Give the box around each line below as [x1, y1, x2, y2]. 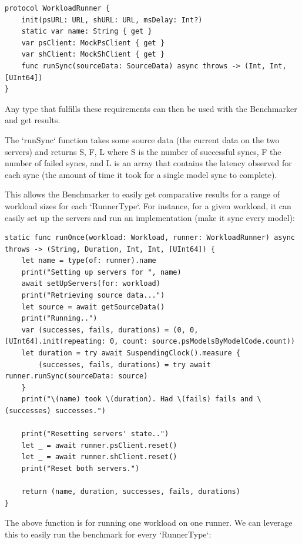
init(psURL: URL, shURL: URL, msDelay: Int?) [21, 15, 203, 24]
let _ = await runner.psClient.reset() [21, 441, 177, 450]
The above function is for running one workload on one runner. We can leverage [5, 516, 293, 529]
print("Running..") [21, 314, 98, 323]
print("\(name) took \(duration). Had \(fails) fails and [21, 395, 253, 404]
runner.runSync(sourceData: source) [5, 372, 148, 381]
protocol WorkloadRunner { [5, 4, 110, 12]
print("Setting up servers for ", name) [21, 268, 182, 276]
